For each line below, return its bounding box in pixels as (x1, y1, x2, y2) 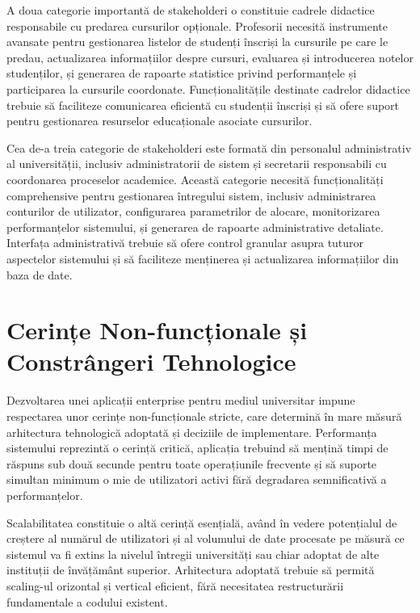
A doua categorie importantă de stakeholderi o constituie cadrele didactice (6, 2, 375, 18)
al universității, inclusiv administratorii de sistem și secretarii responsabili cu (6, 155, 387, 172)
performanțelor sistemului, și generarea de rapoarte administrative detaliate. (6, 218, 384, 235)
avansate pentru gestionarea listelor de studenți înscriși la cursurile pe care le (6, 33, 388, 50)
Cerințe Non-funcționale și (6, 313, 308, 346)
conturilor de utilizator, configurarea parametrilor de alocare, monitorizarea (6, 203, 380, 220)
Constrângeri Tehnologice (6, 345, 296, 378)
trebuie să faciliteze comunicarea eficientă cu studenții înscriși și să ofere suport (6, 96, 400, 113)
